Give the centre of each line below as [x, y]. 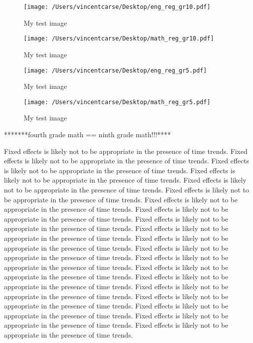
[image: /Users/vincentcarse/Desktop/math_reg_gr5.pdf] [117, 102]
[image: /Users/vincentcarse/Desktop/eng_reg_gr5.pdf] [115, 70]
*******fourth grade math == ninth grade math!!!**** [88, 134]
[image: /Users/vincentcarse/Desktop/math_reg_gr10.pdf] [119, 39]
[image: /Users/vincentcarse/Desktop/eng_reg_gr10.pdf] [117, 7]
